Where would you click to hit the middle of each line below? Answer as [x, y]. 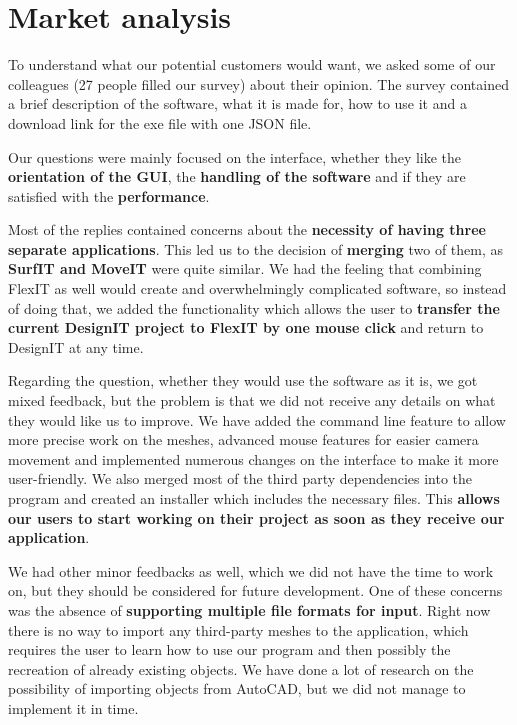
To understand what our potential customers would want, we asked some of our [252, 64]
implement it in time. [73, 707]
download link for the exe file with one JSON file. [160, 122]
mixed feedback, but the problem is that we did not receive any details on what [252, 400]
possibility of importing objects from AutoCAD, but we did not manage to [237, 688]
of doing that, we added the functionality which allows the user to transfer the [254, 307]
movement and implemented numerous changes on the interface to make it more [253, 458]
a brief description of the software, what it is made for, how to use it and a [237, 103]
